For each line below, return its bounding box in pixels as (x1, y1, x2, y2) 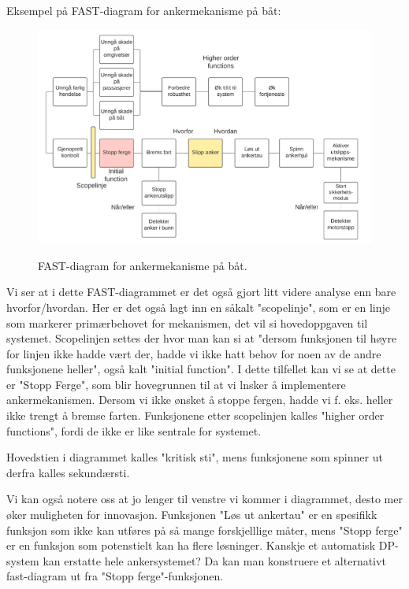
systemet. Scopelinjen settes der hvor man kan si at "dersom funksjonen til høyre (6, 330, 397, 346)
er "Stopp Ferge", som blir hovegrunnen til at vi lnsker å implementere (6, 376, 346, 392)
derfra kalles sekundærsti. (6, 464, 130, 480)
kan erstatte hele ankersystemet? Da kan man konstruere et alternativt (43, 552, 386, 569)
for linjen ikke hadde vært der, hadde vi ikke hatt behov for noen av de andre (6, 345, 381, 361)
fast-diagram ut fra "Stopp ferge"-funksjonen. (6, 568, 224, 584)
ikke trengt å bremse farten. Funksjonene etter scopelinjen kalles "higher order (6, 407, 385, 424)
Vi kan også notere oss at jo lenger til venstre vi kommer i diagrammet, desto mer (6, 491, 403, 507)
